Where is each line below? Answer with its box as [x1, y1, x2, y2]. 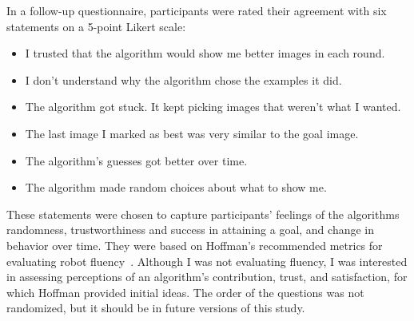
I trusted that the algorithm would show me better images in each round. [25, 45, 385, 61]
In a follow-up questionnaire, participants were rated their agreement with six [6, 2, 387, 18]
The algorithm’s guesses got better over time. [25, 152, 248, 168]
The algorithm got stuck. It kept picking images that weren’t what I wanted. [25, 98, 401, 115]
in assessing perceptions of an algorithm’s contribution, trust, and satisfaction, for [6, 268, 408, 285]
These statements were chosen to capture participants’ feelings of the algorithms [6, 205, 400, 222]
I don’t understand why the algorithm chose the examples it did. [25, 71, 342, 88]
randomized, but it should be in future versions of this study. [6, 299, 305, 316]
